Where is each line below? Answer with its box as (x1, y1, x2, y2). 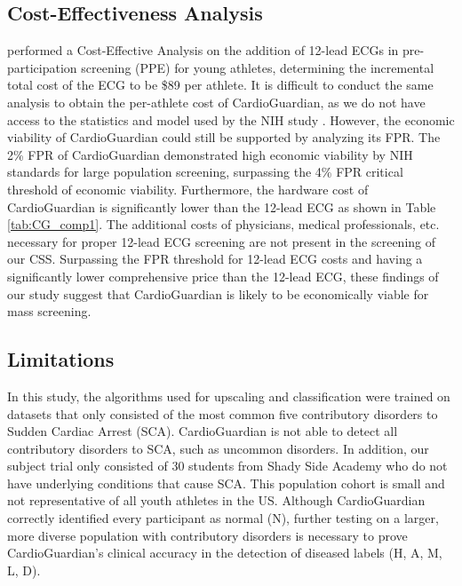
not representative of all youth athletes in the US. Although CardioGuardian (7, 491, 426, 510)
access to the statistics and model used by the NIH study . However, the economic (7, 110, 455, 129)
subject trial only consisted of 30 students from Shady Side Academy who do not (7, 456, 448, 475)
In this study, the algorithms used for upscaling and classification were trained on (7, 386, 450, 405)
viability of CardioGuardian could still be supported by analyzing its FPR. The (7, 128, 441, 146)
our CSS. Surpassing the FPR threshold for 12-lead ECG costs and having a (7, 249, 423, 268)
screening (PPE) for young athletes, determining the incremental (81, 58, 434, 76)
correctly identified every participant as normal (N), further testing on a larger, (7, 509, 439, 527)
